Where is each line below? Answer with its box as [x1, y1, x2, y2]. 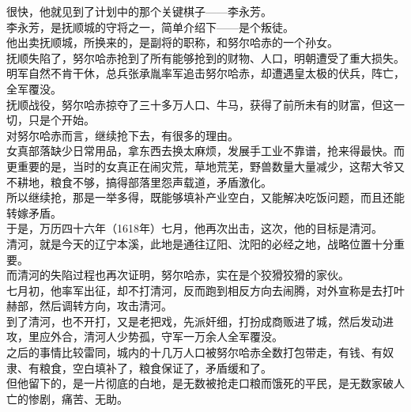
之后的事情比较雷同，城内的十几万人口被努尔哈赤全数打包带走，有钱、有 [6, 344, 383, 361]
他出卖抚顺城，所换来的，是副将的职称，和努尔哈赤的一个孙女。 [6, 34, 338, 51]
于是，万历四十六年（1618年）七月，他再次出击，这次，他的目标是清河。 [6, 220, 383, 236]
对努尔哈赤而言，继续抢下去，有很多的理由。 [6, 127, 239, 143]
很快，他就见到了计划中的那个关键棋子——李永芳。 [6, 3, 272, 19]
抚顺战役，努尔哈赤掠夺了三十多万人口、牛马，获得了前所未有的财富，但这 [6, 96, 394, 112]
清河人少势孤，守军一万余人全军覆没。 [83, 328, 283, 345]
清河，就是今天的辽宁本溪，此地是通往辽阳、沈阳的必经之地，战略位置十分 [6, 235, 394, 251]
